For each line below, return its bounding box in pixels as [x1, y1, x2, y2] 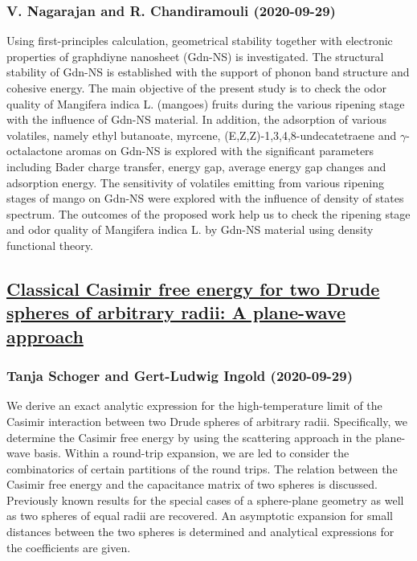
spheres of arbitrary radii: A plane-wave [6, 300, 346, 325]
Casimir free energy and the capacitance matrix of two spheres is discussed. [6, 476, 378, 493]
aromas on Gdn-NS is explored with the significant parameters [66, 142, 374, 159]
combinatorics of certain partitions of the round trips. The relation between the [6, 460, 398, 477]
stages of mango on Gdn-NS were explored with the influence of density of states [6, 190, 404, 207]
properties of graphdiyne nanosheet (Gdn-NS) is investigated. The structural [6, 47, 384, 64]
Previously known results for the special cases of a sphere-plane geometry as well [6, 491, 404, 508]
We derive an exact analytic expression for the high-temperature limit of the [6, 397, 382, 414]
